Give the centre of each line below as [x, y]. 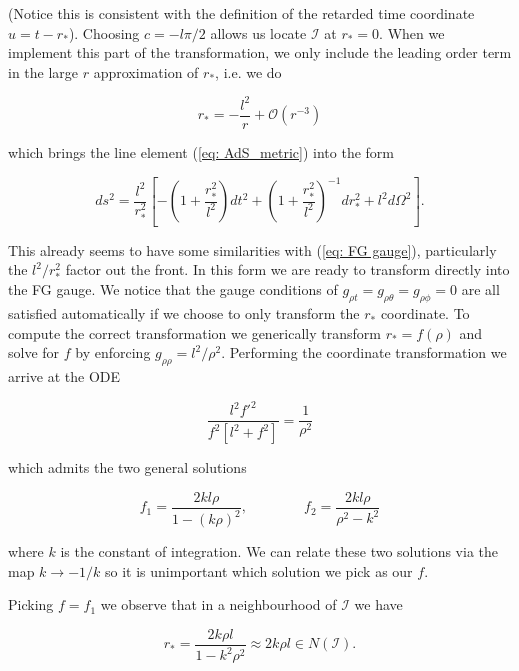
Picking [31, 604]
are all [480, 289]
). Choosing [104, 32]
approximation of [146, 71]
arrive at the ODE [64, 376]
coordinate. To [425, 313]
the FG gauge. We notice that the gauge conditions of [173, 289]
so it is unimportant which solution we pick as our [259, 570]
